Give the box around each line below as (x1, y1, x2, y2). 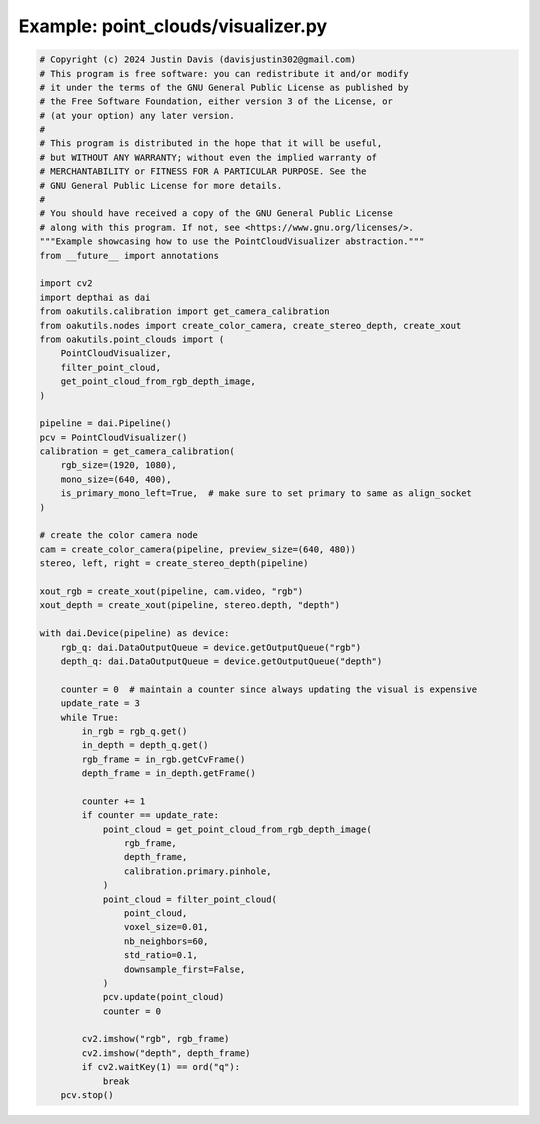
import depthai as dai (39, 291, 151, 303)
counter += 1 (81, 795, 146, 807)
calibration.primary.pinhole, (123, 865, 272, 877)
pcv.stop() (60, 1090, 114, 1101)
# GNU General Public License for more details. (39, 180, 283, 191)
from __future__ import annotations (39, 250, 220, 261)
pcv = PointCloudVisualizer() (39, 431, 188, 443)
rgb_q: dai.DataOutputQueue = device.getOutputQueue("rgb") (60, 641, 362, 653)
